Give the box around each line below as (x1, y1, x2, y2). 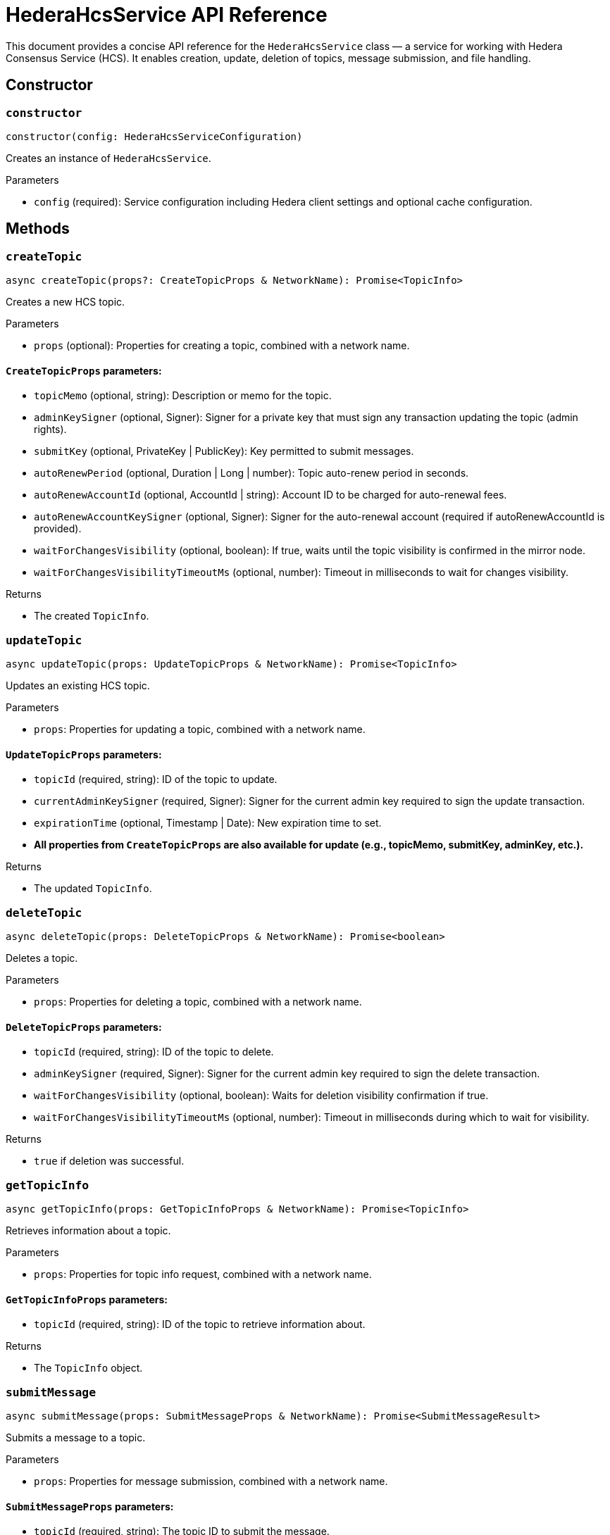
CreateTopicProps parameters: (6, 364, 162, 377)
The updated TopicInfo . (34, 882, 152, 895)
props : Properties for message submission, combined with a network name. (34, 1475, 388, 1488)
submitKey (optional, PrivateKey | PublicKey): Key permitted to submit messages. (34, 445, 414, 458)
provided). (34, 522, 82, 535)
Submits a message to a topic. (6, 1431, 146, 1444)
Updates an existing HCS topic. (6, 679, 150, 692)
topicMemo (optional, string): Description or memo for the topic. (34, 389, 332, 402)
